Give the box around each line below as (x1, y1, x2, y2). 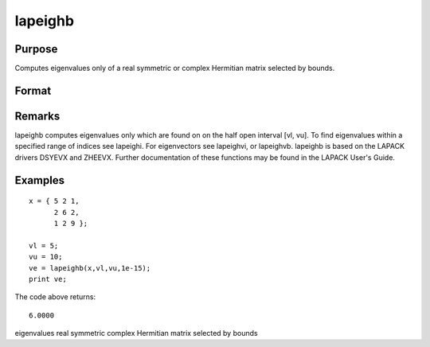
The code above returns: (14, 292, 96, 302)
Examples (14, 173, 65, 187)
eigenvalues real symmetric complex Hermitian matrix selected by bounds (14, 329, 258, 338)
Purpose (14, 42, 58, 56)
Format (14, 84, 52, 97)
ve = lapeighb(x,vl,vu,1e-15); (29, 263, 151, 272)
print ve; (29, 275, 67, 283)
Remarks (14, 109, 61, 123)
